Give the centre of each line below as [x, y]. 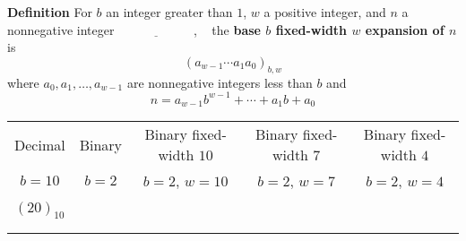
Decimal [40, 144]
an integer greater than [169, 12]
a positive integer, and [325, 12]
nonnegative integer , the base [134, 29]
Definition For [50, 12]
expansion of [405, 29]
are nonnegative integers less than [220, 82]
